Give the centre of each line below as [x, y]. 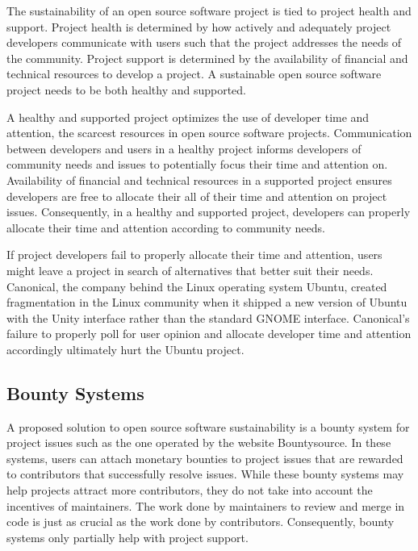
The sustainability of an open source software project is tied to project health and [209, 10]
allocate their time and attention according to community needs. [166, 227]
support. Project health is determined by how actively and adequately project [199, 26]
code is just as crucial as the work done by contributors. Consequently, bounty [201, 522]
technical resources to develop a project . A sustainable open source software [194, 74]
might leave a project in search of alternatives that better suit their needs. [190, 270]
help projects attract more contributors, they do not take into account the [190, 490]
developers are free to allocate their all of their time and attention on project [197, 196]
